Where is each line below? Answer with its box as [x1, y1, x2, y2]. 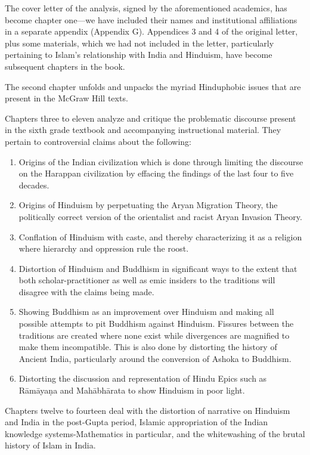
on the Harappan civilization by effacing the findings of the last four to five [18, 167, 294, 179]
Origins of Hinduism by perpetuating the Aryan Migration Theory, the [18, 199, 278, 211]
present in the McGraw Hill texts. [5, 92, 128, 104]
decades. [18, 178, 49, 191]
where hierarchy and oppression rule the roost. [18, 242, 189, 255]
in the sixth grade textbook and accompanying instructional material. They [5, 123, 281, 136]
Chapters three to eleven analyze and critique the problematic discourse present [5, 112, 296, 124]
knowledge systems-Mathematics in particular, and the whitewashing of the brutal [5, 427, 305, 439]
